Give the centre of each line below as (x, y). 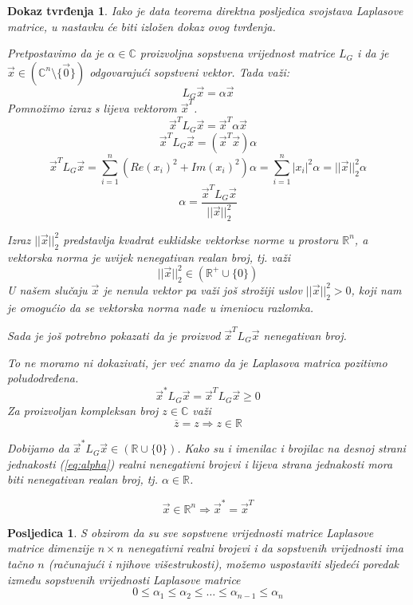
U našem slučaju (47, 289)
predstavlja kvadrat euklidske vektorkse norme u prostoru (201, 239)
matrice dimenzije (51, 548)
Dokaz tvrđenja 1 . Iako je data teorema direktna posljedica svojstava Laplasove (205, 10)
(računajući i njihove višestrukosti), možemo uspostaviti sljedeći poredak (223, 563)
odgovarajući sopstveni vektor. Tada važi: (189, 71)
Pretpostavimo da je (56, 53)
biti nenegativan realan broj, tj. (83, 479)
